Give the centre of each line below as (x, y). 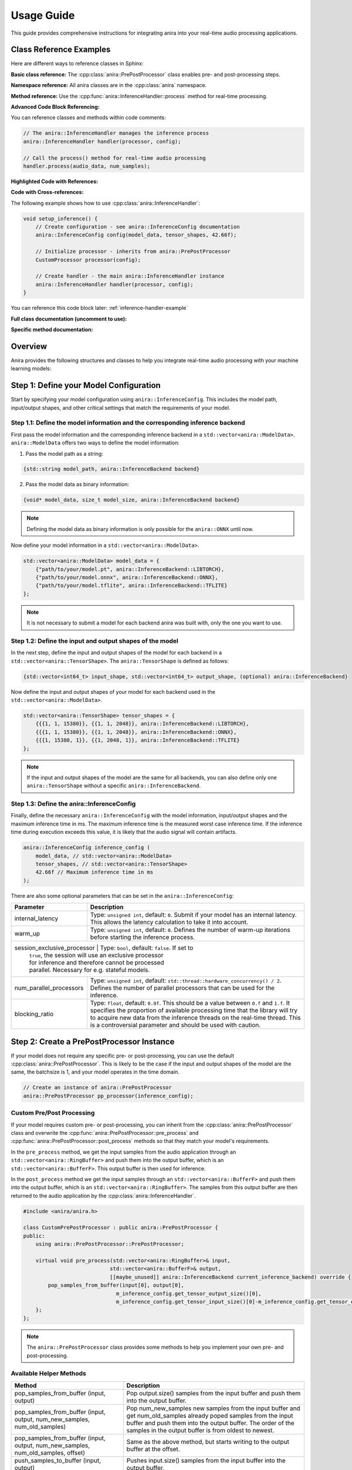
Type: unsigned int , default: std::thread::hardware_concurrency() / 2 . (186, 981)
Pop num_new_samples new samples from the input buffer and (213, 1408)
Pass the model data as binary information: (77, 485)
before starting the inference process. (143, 937)
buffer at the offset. (153, 1449)
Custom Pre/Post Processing (53, 1113)
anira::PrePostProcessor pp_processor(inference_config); (108, 1096)
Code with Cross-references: (47, 192)
